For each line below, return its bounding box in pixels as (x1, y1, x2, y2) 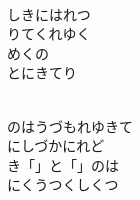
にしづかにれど (7, 135, 105, 156)
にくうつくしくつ (7, 174, 119, 195)
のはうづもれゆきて (7, 115, 133, 136)
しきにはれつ (7, 3, 91, 24)
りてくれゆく (7, 23, 91, 44)
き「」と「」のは (7, 154, 119, 175)
